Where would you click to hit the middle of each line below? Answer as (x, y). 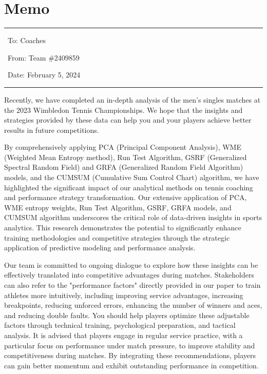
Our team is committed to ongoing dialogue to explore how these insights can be (131, 264)
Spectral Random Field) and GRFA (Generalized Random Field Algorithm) (124, 167)
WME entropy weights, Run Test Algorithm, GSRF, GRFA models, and (118, 207)
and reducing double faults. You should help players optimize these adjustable (127, 315)
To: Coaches (26, 40)
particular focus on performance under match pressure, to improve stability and (130, 345)
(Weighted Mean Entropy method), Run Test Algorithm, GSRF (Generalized (126, 157)
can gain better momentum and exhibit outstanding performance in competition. (131, 365)
